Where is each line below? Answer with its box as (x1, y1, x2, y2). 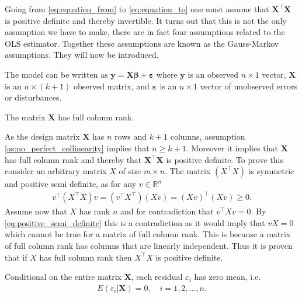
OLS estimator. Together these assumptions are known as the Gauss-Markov (5, 37, 279, 49)
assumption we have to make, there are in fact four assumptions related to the (5, 26, 285, 38)
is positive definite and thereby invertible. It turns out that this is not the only (5, 14, 287, 26)
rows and (114, 130, 147, 143)
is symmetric (248, 165, 294, 177)
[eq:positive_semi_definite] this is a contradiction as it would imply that (5, 216, 265, 228)
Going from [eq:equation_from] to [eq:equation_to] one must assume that (5, 3, 269, 15)
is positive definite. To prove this (166, 153, 283, 165)
